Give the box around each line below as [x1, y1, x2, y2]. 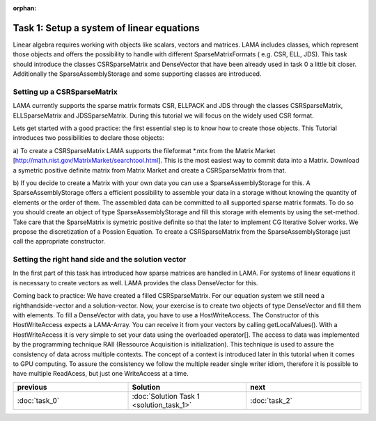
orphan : [13, 4, 37, 12]
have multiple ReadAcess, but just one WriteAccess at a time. [13, 370, 189, 378]
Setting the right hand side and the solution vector [13, 255, 187, 264]
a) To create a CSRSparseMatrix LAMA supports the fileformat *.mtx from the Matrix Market [13, 146, 276, 154]
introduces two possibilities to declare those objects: [13, 134, 164, 142]
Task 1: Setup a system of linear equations [13, 22, 200, 34]
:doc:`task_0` [17, 395, 59, 405]
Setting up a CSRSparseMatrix [13, 87, 118, 97]
